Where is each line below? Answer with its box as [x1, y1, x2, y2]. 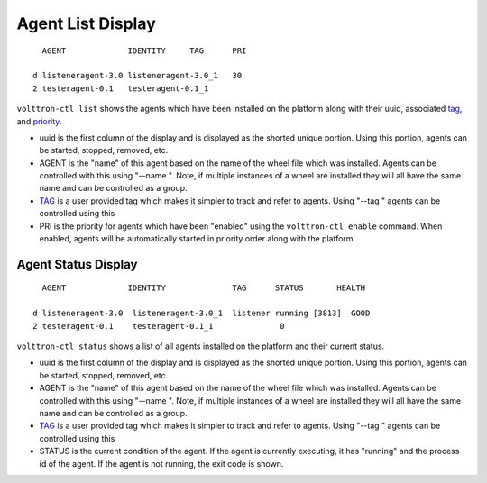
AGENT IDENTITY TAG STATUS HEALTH [41, 283, 366, 293]
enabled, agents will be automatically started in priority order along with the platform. [39, 233, 356, 244]
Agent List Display [16, 14, 157, 33]
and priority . [16, 115, 62, 126]
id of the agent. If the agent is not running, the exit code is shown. [39, 458, 284, 469]
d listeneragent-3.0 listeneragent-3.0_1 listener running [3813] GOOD [32, 308, 371, 319]
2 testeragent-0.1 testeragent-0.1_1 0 [32, 321, 285, 331]
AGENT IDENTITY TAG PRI [41, 45, 247, 56]
